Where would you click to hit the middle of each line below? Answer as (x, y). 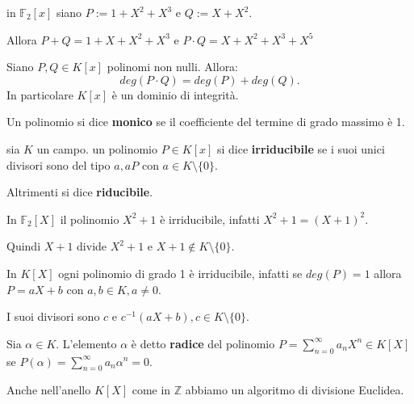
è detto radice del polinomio (203, 343)
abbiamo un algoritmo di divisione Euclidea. (295, 390)
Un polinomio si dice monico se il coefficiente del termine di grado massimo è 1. (206, 122)
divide (92, 246)
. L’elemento (86, 343)
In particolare (40, 94)
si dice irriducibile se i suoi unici (301, 148)
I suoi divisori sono (53, 316)
